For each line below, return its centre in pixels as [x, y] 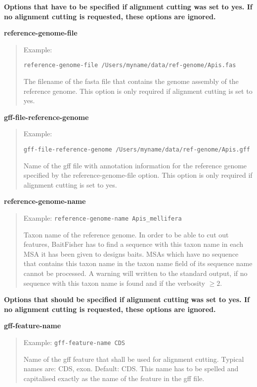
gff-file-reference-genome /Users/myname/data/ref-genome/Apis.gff [137, 150]
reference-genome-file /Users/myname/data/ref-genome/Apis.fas [130, 65]
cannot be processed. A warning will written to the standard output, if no [135, 273]
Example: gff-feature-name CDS [74, 342]
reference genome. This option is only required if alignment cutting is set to [138, 91]
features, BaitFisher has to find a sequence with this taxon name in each [133, 244]
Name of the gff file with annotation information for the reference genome [135, 165]
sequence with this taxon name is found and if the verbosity [114, 283]
